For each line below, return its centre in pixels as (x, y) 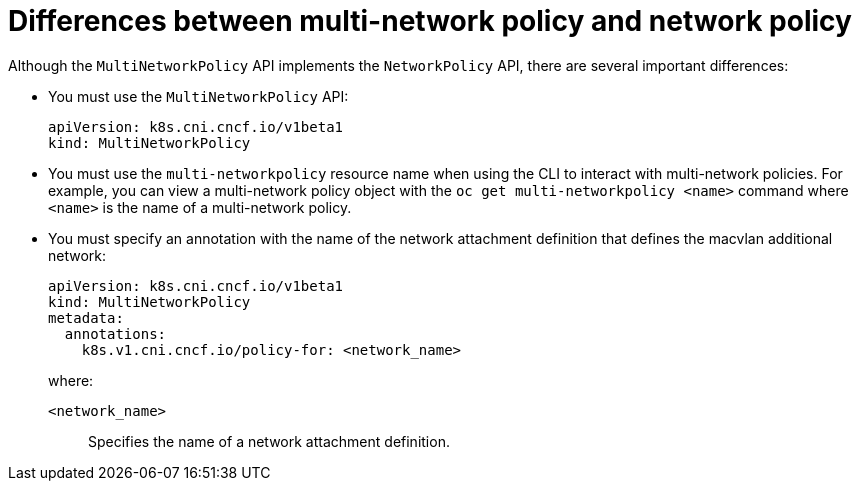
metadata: (86, 317)
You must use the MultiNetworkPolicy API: (198, 96)
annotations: (115, 333)
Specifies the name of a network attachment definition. (269, 441)
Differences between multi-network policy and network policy (430, 21)
